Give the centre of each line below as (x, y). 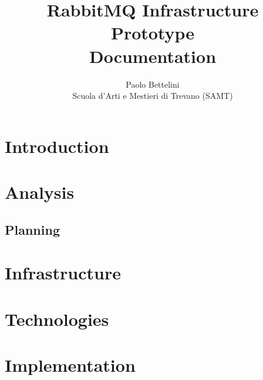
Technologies (57, 319)
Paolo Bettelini (153, 84)
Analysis (40, 192)
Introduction (57, 146)
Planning (32, 229)
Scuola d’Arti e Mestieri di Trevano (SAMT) (153, 96)
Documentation (153, 56)
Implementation (70, 364)
